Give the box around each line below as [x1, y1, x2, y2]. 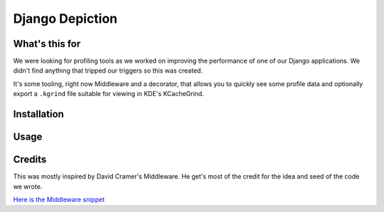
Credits [13, 154, 47, 166]
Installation [13, 108, 64, 120]
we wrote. [13, 182, 43, 191]
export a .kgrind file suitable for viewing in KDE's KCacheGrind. [13, 90, 204, 98]
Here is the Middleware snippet [13, 195, 105, 203]
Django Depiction [13, 11, 118, 26]
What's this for [13, 38, 81, 50]
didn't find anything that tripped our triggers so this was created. [13, 66, 203, 75]
